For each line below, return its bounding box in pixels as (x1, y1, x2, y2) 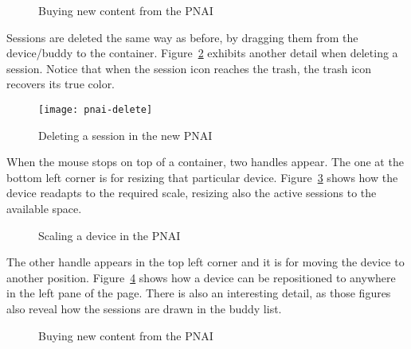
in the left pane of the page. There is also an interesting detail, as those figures (6, 285, 391, 301)
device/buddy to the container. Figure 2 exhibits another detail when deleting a (6, 45, 398, 61)
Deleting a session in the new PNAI (38, 126, 213, 143)
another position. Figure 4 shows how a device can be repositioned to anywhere (6, 269, 396, 285)
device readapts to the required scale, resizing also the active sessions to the (6, 184, 377, 201)
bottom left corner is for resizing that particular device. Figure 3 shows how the (6, 169, 398, 185)
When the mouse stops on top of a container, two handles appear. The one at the (6, 153, 404, 170)
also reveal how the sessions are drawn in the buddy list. (6, 300, 282, 316)
